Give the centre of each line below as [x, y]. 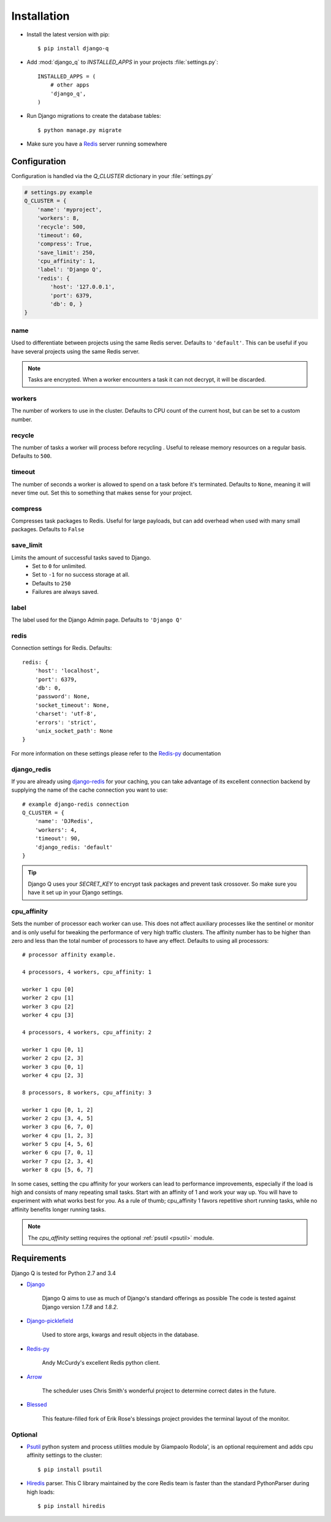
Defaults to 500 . [32, 456]
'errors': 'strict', [66, 722]
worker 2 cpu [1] [48, 998]
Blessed [37, 1405]
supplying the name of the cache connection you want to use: [89, 790]
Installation [40, 16]
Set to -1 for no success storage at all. [81, 575]
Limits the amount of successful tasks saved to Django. [81, 557]
